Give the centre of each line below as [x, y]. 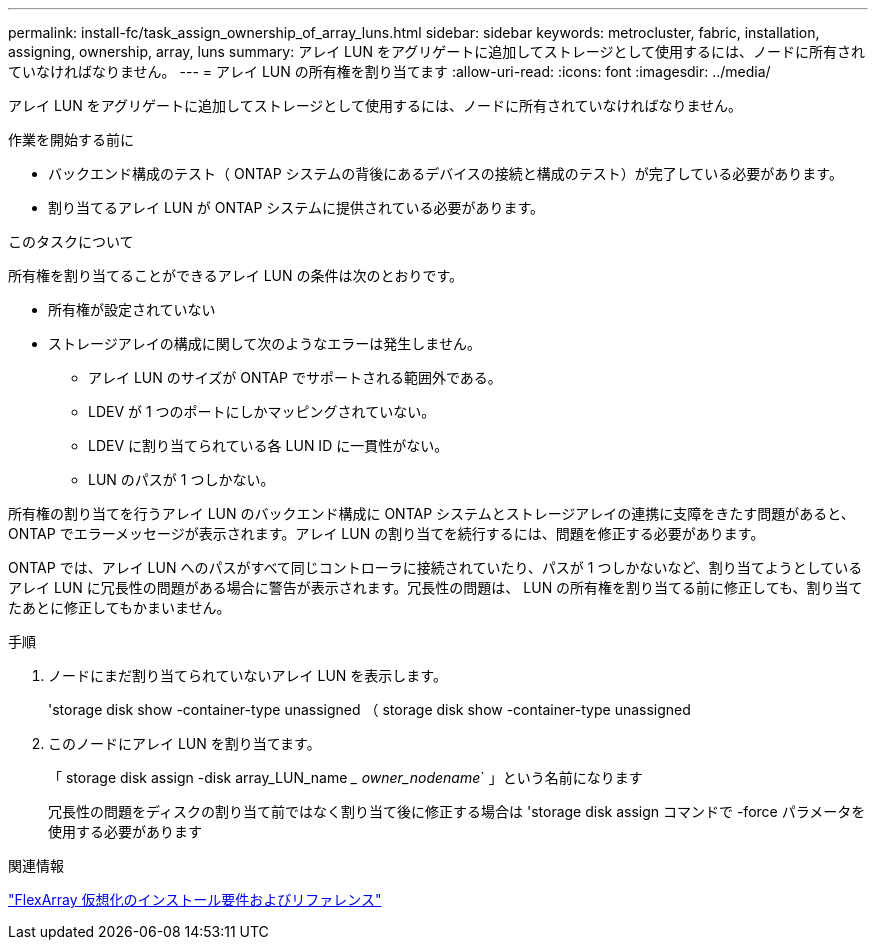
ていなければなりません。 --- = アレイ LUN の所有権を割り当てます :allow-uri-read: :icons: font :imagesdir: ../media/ [389, 71]
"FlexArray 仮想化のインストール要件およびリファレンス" [195, 899]
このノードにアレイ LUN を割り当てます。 [184, 743]
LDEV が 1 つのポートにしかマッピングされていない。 [262, 411]
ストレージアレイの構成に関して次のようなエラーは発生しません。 [264, 343]
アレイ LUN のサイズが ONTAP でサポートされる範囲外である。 [295, 377]
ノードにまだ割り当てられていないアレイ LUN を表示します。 [247, 675]
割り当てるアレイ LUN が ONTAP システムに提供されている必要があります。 [296, 207]
